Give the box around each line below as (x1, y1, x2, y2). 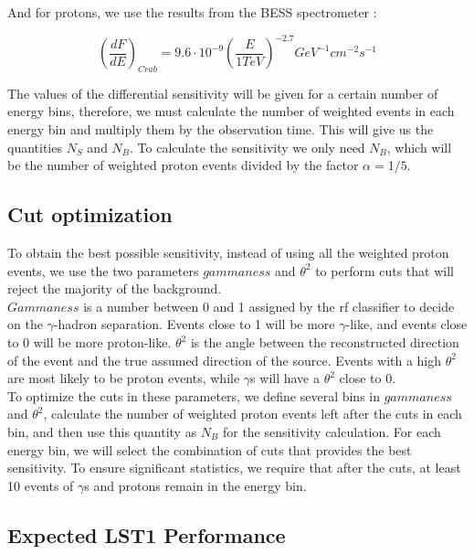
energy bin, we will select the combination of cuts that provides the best (7, 440, 412, 459)
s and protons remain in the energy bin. (84, 475, 307, 495)
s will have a (250, 368, 320, 388)
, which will (386, 137, 452, 156)
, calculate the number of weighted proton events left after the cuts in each (43, 404, 462, 423)
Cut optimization (7, 200, 173, 229)
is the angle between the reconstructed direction (190, 333, 459, 352)
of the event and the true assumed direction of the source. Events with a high (7, 350, 442, 369)
